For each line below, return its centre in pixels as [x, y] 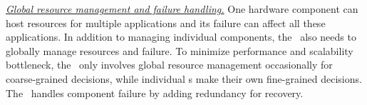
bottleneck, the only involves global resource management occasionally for [169, 65]
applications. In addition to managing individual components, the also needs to [181, 37]
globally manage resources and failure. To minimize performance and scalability [180, 50]
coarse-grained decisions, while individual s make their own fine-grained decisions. [184, 78]
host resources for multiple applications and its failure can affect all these [166, 22]
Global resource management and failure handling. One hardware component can [182, 9]
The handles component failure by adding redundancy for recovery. [155, 92]
